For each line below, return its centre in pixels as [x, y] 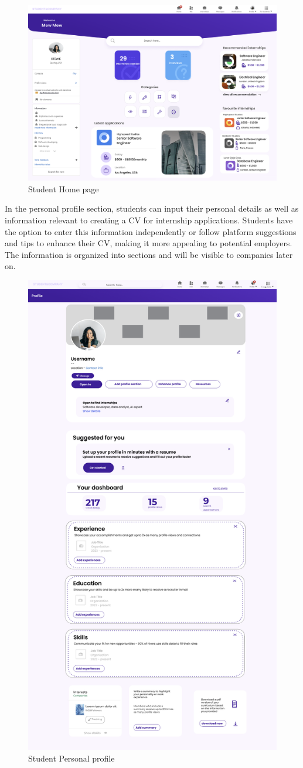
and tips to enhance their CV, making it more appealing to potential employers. [149, 243]
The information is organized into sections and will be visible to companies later [149, 254]
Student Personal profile [72, 758]
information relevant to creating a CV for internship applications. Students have [149, 220]
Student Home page [64, 188]
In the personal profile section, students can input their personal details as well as [152, 208]
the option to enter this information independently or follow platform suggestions [151, 231]
